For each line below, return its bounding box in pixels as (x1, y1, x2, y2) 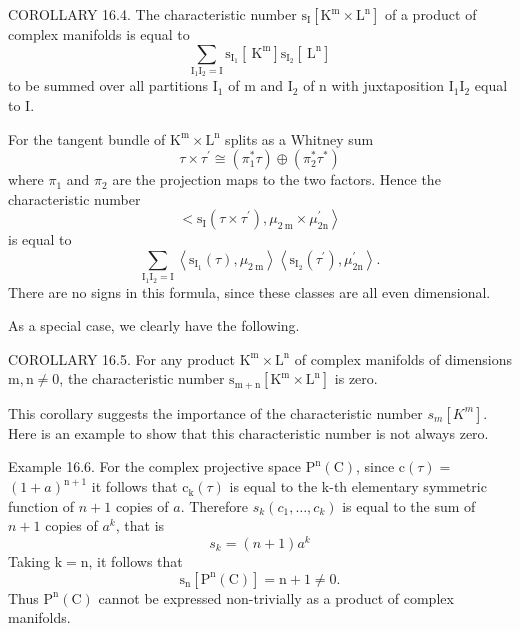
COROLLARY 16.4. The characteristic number (8, 4, 297, 24)
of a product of (384, 4, 477, 24)
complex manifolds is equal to (8, 24, 190, 44)
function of (8, 495, 75, 516)
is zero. (334, 368, 378, 389)
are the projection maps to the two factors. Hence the (112, 169, 441, 190)
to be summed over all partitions (8, 75, 209, 96)
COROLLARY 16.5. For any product (8, 348, 236, 369)
